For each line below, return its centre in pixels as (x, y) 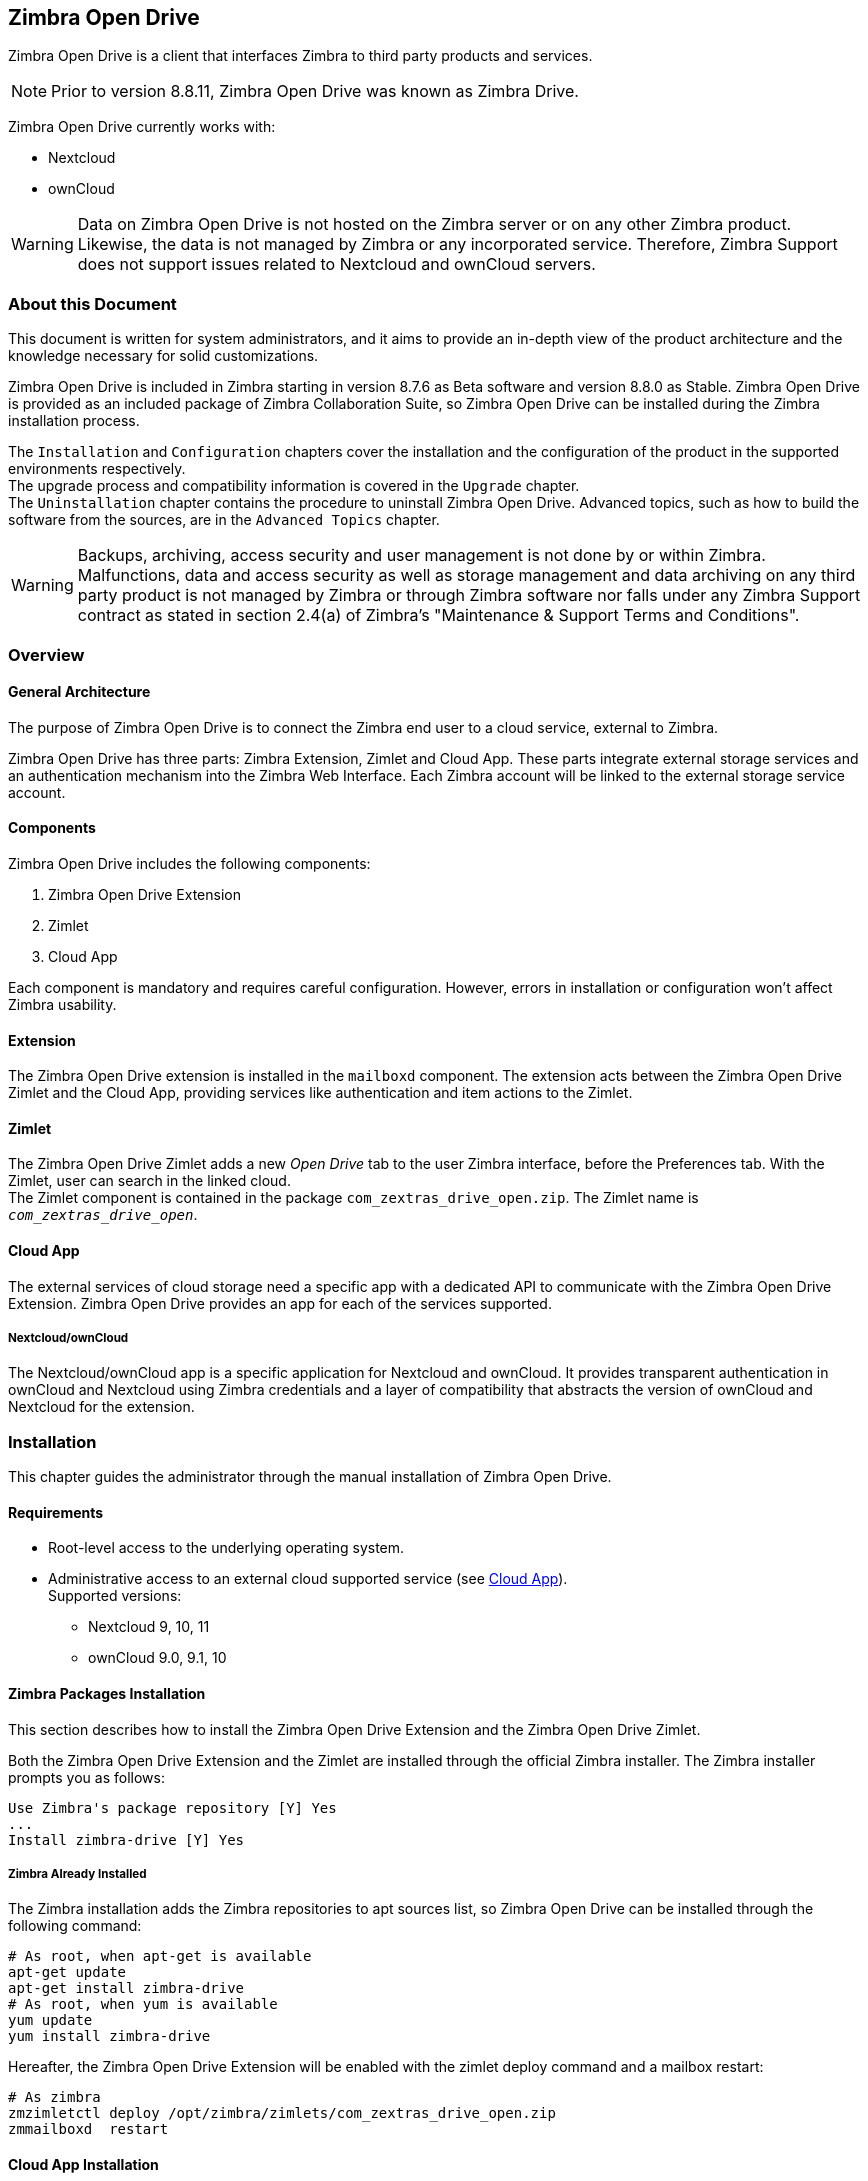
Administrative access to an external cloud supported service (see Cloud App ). (308, 1579)
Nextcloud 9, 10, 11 (149, 1627)
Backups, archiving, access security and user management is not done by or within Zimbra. (421, 555)
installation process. (74, 421)
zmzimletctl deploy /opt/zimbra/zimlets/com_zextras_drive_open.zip (282, 2113)
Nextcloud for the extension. (101, 1407)
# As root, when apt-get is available (160, 1956)
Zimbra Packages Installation (107, 1693)
